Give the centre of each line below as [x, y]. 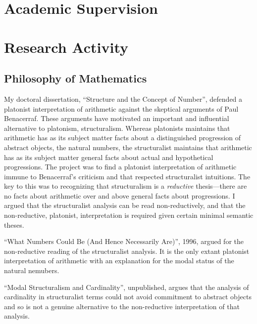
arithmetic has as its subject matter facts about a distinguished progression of [123, 138]
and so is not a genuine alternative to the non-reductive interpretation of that [122, 306]
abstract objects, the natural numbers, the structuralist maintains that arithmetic [128, 147]
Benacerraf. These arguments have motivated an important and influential [117, 118]
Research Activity [66, 47]
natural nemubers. [32, 270]
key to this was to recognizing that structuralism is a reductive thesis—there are [126, 186]
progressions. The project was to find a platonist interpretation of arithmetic [120, 167]
